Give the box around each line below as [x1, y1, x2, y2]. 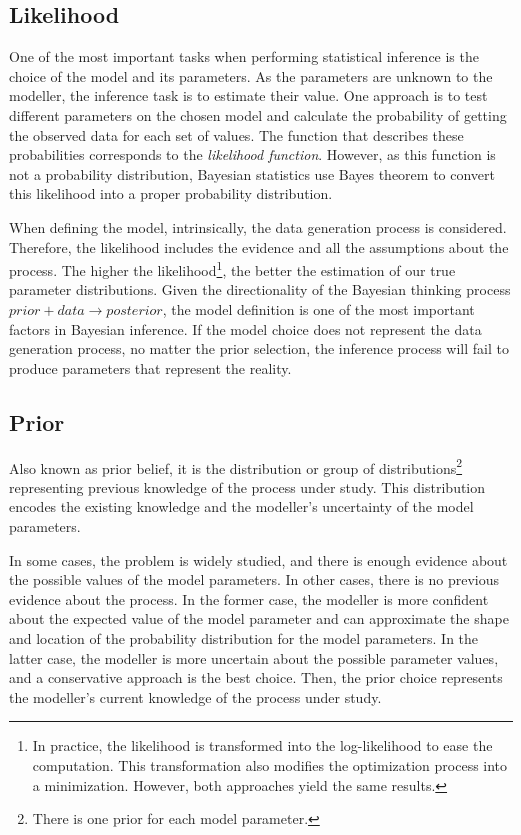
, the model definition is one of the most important [162, 298, 475, 319]
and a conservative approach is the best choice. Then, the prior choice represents [9, 667, 503, 688]
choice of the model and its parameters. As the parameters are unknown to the [9, 65, 493, 86]
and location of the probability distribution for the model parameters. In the [9, 627, 479, 648]
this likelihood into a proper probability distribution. [9, 183, 333, 204]
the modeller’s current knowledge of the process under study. [9, 686, 382, 707]
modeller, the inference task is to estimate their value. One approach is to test [9, 85, 488, 106]
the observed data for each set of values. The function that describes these [9, 124, 464, 145]
